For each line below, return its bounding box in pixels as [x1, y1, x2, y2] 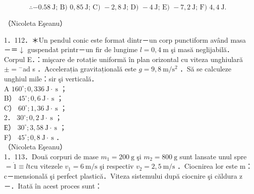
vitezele [40, 161, 63, 171]
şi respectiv [99, 161, 134, 171]
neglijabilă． [195, 44, 234, 55]
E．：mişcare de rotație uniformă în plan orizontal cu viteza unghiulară [27, 54, 243, 64]
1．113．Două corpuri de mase [4, 151, 99, 161]
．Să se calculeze [180, 64, 232, 74]
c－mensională [4, 170, 48, 181]
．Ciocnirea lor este [177, 161, 238, 171]
